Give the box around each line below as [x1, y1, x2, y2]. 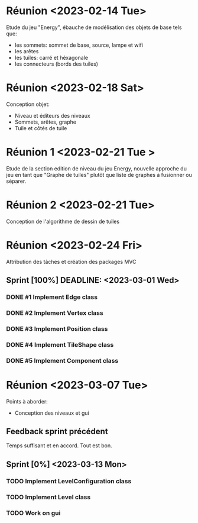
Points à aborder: [6, 398, 48, 405]
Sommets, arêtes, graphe [14, 118, 77, 125]
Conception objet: [6, 101, 50, 108]
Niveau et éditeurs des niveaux [14, 112, 90, 119]
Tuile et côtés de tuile [14, 124, 67, 131]
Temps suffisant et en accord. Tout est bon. [6, 442, 112, 449]
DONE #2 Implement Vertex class [6, 309, 103, 317]
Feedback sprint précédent [6, 427, 108, 437]
